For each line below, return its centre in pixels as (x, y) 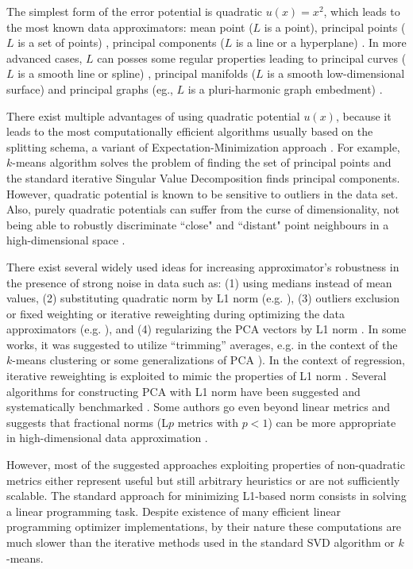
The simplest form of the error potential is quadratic (135, 11)
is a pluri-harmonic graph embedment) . (285, 88)
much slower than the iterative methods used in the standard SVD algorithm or (201, 542)
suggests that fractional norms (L (87, 422)
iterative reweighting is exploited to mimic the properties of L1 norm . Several (197, 376)
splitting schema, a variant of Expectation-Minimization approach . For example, (203, 146)
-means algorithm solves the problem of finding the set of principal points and (202, 162)
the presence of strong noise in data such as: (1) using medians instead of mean (199, 282)
